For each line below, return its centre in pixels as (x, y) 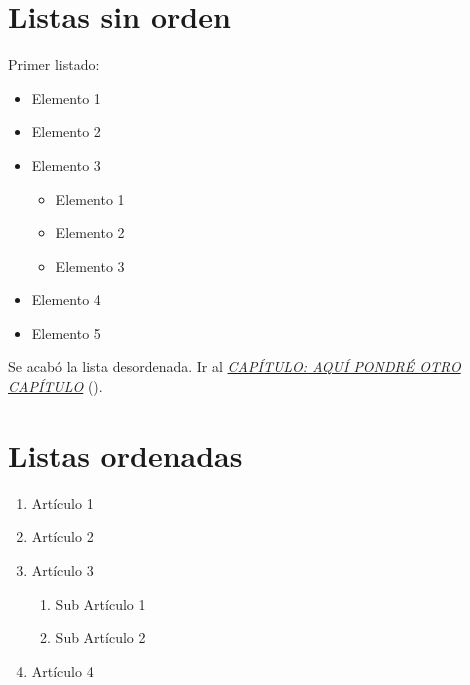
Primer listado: (54, 64)
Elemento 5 (66, 332)
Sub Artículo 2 (100, 637)
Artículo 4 (62, 670)
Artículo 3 (62, 569)
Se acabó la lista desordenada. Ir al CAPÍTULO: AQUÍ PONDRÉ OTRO (234, 366)
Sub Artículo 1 (100, 603)
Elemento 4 (66, 299)
